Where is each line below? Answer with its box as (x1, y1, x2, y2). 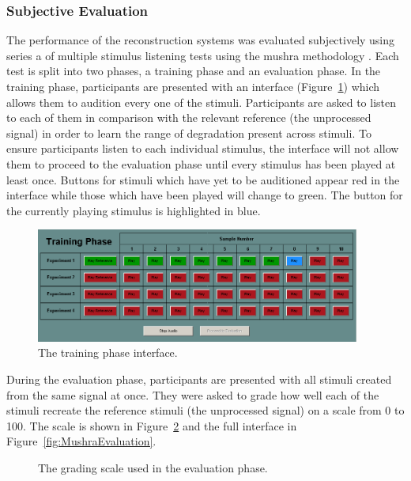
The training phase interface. (38, 344, 178, 361)
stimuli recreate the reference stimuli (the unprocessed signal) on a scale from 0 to (6, 402, 405, 419)
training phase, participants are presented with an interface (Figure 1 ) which (6, 78, 380, 94)
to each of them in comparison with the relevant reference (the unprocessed (6, 109, 371, 126)
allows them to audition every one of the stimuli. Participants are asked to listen (6, 93, 397, 110)
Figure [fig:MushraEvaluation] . (6, 433, 156, 449)
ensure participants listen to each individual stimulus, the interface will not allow (6, 140, 399, 157)
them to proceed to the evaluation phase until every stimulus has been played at (6, 155, 396, 172)
